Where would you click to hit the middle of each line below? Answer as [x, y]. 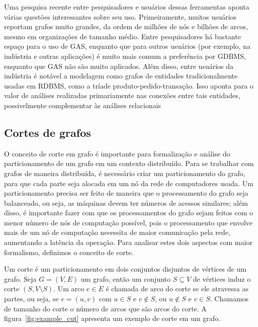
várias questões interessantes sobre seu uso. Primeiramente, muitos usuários [120, 16]
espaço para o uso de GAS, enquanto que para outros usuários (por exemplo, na [127, 46]
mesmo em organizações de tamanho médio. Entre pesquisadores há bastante [122, 36]
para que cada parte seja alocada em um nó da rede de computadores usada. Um [129, 183]
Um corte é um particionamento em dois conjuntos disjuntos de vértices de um [125, 269]
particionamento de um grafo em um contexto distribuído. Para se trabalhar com [129, 163]
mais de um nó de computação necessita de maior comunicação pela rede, [117, 232]
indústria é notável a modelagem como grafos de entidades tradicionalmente [121, 76]
